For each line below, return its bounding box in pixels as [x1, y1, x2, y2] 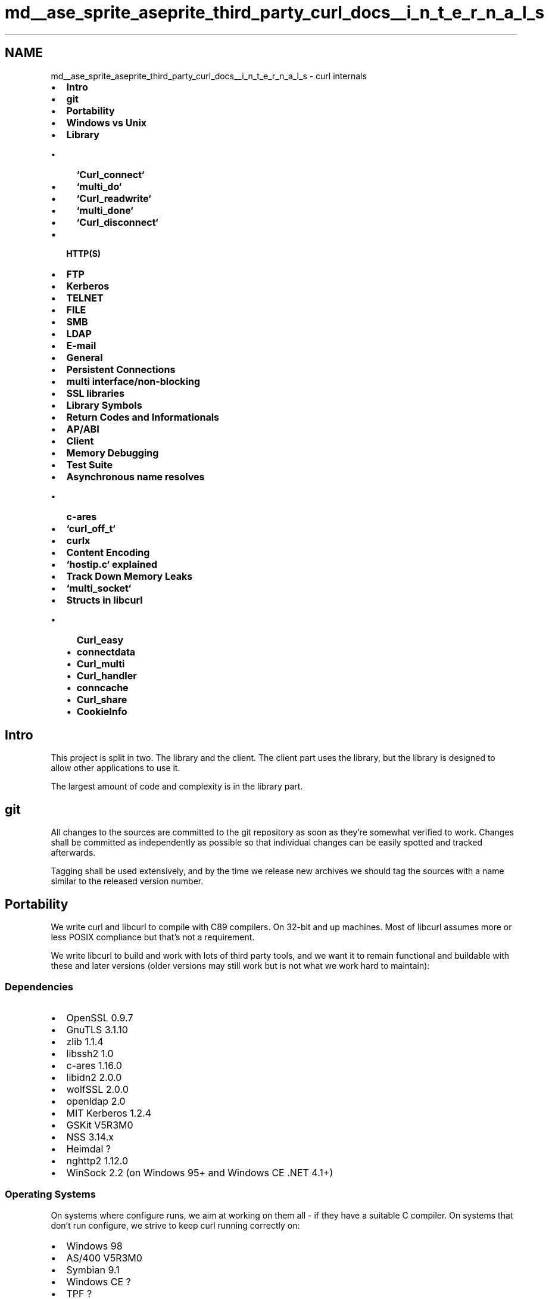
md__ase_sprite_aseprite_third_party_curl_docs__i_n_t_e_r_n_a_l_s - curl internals [51, 70, 367, 81]
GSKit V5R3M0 [66, 1118, 133, 1131]
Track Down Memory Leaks [66, 570, 193, 582]
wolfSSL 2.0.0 [66, 1083, 129, 1095]
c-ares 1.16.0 [66, 1059, 122, 1071]
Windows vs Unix [66, 116, 147, 129]
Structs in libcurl [66, 593, 143, 606]
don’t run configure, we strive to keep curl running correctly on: [51, 1220, 300, 1230]
